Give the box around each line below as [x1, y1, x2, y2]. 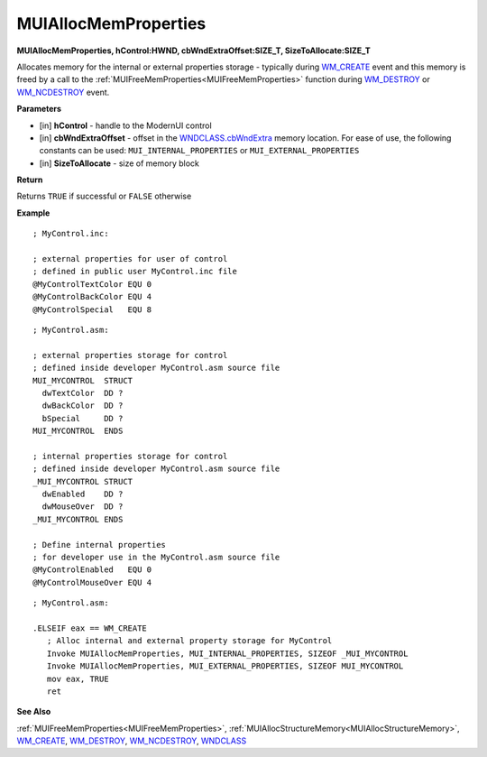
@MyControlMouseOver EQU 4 [32, 577, 152, 587]
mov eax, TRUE [46, 673, 109, 684]
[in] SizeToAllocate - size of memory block [39, 158, 200, 169]
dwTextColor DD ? [41, 388, 124, 398]
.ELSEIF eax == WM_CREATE [32, 623, 148, 633]
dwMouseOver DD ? [41, 502, 124, 512]
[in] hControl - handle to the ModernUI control [39, 120, 212, 131]
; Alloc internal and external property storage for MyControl [46, 636, 333, 646]
